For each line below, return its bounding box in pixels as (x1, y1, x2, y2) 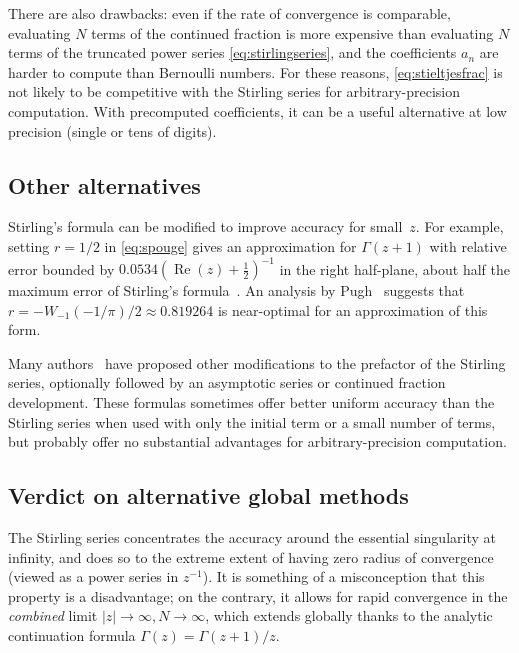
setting (8, 235, 50, 256)
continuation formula (8, 624, 136, 645)
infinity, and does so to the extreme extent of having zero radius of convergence (8, 546, 494, 567)
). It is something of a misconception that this (202, 566, 485, 587)
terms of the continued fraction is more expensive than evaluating (91, 22, 494, 43)
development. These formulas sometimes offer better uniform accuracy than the (8, 392, 495, 413)
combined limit (8, 605, 98, 626)
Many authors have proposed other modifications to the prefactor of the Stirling (8, 352, 506, 373)
